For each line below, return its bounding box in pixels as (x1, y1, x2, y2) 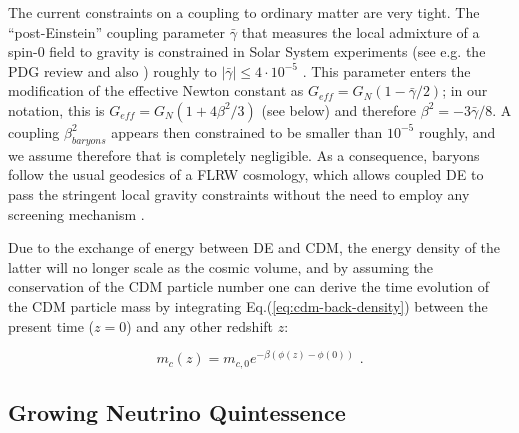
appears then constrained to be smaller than (111, 121, 383, 142)
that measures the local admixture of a (241, 21, 480, 42)
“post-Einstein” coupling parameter (8, 21, 226, 42)
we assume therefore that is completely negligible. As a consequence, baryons (8, 144, 480, 165)
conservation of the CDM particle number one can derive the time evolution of (8, 276, 490, 297)
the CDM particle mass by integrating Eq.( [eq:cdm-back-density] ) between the (8, 295, 488, 316)
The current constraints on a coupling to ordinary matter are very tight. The (8, 2, 480, 22)
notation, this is (8, 99, 105, 120)
